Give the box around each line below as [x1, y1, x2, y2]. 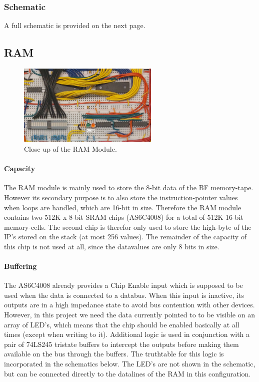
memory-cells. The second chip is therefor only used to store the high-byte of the [4, 221, 251, 232]
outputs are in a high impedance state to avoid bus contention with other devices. [4, 299, 255, 310]
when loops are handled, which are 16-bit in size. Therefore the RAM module [4, 202, 241, 212]
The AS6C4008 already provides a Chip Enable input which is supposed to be [4, 280, 243, 290]
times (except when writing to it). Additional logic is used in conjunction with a [4, 329, 250, 339]
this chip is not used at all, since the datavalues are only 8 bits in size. [4, 241, 219, 251]
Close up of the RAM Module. [24, 143, 117, 154]
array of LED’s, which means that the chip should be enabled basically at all [4, 319, 239, 329]
